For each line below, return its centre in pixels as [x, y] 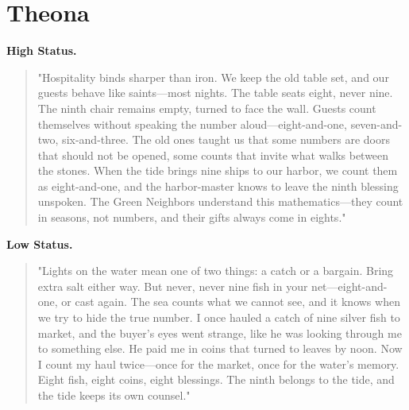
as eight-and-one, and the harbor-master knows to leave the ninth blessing [218, 186]
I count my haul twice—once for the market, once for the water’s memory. [218, 364]
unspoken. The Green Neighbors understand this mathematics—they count [220, 201]
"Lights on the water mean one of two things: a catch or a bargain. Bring [216, 271]
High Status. [42, 50]
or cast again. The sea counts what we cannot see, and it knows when [231, 302]
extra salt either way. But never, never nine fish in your [173, 286]
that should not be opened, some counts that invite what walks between [213, 155]
